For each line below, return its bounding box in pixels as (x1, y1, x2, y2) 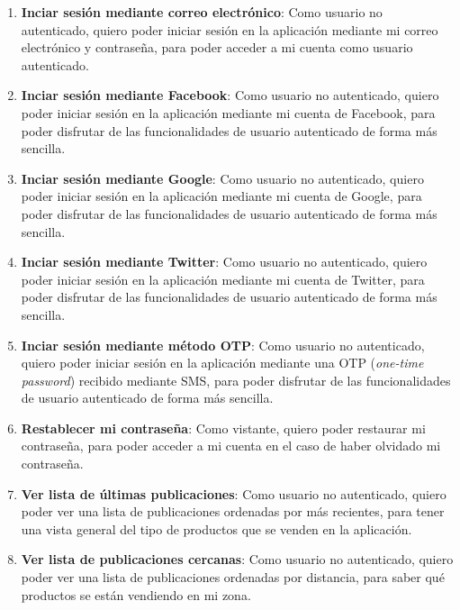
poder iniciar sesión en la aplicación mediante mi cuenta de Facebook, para (21, 103, 436, 122)
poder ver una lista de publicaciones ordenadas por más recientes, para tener (21, 502, 445, 521)
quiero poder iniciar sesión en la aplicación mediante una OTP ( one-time (21, 353, 424, 372)
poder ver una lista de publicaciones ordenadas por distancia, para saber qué (21, 568, 445, 587)
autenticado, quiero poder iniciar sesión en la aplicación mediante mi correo (21, 20, 438, 39)
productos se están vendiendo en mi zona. (21, 585, 251, 604)
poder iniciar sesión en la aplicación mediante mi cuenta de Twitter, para (21, 269, 425, 288)
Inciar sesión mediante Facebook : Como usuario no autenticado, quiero (21, 86, 439, 105)
